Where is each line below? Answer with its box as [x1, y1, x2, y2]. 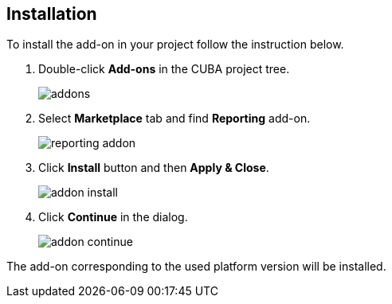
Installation [6, 4, 97, 24]
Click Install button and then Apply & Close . [38, 161, 269, 175]
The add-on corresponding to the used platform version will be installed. [6, 259, 386, 274]
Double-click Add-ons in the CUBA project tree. [38, 62, 290, 76]
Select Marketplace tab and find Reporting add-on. [38, 111, 311, 126]
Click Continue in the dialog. [38, 210, 188, 224]
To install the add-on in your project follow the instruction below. [6, 37, 344, 52]
